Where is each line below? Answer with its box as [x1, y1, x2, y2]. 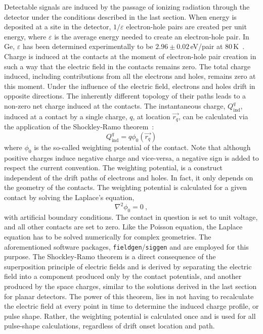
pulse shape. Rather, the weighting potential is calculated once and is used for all [4, 310, 256, 321]
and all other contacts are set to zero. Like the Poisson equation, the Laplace [4, 221, 243, 232]
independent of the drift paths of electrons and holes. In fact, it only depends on [4, 172, 253, 182]
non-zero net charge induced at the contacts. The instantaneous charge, [4, 100, 226, 111]
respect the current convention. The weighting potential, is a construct [4, 162, 223, 173]
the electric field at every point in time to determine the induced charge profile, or [4, 301, 259, 311]
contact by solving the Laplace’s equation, [4, 192, 135, 202]
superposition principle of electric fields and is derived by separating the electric [4, 261, 252, 271]
